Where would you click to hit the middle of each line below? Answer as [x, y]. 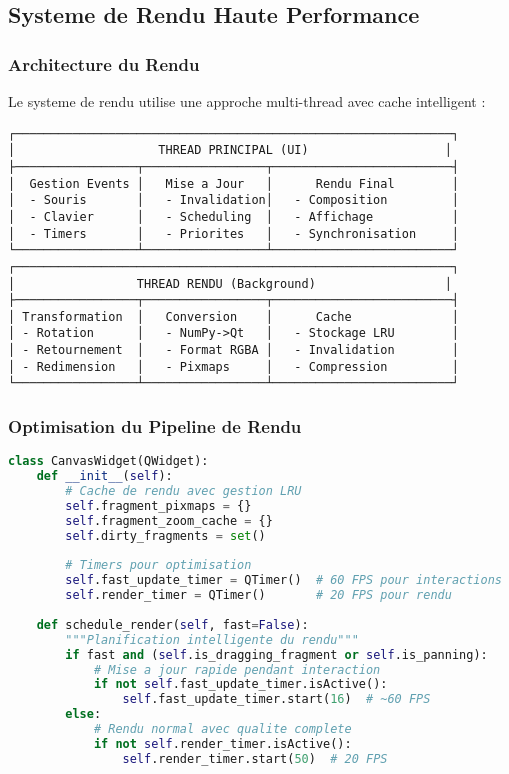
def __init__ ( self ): [104, 476]
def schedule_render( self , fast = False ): [172, 624]
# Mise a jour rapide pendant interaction [237, 669]
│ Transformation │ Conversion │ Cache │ [234, 316]
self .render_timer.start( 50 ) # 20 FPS [255, 758]
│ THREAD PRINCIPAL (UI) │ [230, 150]
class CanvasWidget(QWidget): [108, 461]
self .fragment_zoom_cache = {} [169, 520]
